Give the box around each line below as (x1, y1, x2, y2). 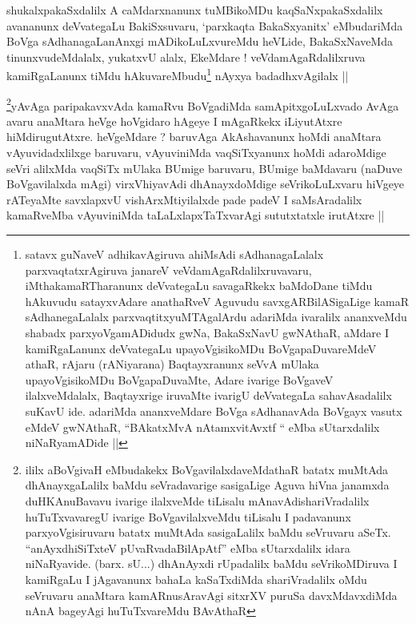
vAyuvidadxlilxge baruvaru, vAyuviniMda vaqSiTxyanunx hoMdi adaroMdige (6, 144, 386, 161)
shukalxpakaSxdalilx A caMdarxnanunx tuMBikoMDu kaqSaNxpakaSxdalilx (6, 2, 383, 18)
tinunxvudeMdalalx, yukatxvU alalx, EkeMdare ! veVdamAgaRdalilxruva (6, 48, 366, 65)
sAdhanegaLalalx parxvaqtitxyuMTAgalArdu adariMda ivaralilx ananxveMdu (25, 308, 407, 325)
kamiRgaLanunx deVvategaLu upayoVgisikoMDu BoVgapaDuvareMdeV (25, 340, 377, 356)
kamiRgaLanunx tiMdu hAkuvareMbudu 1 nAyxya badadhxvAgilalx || (6, 65, 349, 84)
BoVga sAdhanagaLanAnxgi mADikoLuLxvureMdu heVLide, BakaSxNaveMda (6, 33, 393, 50)
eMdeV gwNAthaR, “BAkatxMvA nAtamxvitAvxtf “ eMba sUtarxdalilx (25, 418, 380, 435)
